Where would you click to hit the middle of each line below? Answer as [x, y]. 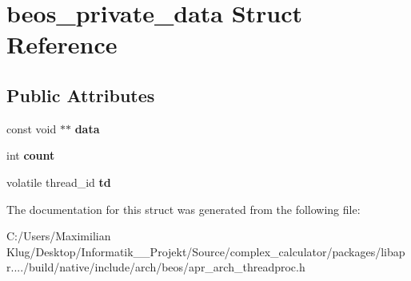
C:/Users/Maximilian [59, 236]
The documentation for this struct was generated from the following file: [184, 209]
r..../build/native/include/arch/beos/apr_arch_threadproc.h [156, 267]
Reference [62, 44]
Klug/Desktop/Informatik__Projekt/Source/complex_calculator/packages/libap [206, 251]
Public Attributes [81, 95]
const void [32, 128]
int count [31, 155]
